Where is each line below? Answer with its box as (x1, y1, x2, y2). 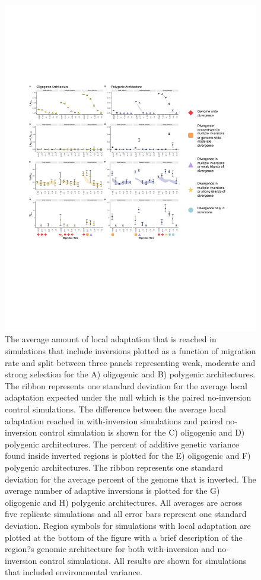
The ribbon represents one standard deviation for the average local (5, 379, 247, 392)
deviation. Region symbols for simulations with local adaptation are (5, 519, 251, 531)
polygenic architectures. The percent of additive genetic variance (5, 437, 239, 450)
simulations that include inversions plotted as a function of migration (5, 345, 256, 357)
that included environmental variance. (5, 566, 142, 578)
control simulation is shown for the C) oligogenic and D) (39, 426, 245, 439)
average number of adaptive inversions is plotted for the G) (5, 484, 220, 497)
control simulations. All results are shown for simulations (39, 554, 247, 566)
